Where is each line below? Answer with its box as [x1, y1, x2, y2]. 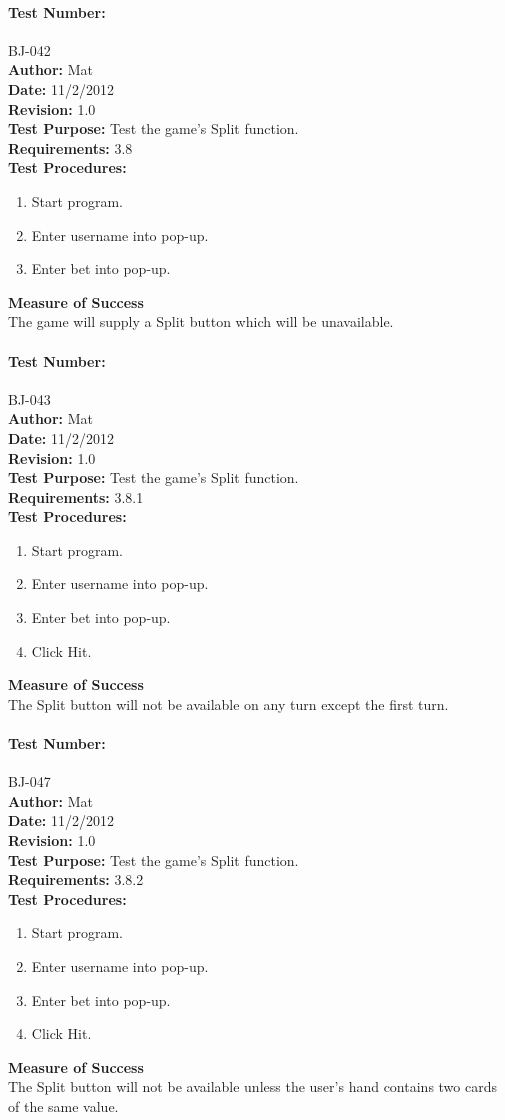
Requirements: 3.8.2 [8, 869, 144, 890]
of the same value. [8, 1095, 119, 1116]
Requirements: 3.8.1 [8, 486, 144, 507]
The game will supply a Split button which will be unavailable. [8, 311, 394, 332]
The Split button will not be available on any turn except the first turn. [8, 693, 449, 714]
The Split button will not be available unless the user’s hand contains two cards [8, 1076, 497, 1097]
